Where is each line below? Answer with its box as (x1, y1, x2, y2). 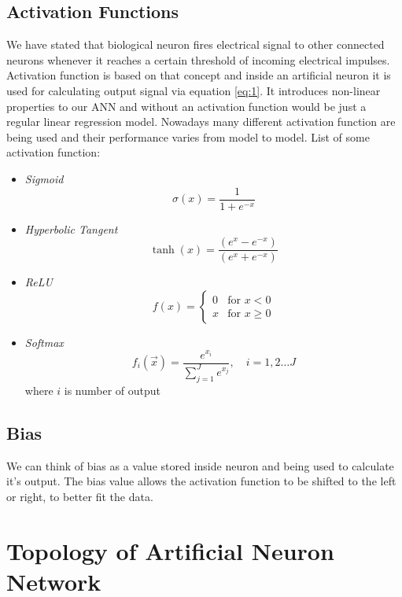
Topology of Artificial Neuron (6, 534, 334, 566)
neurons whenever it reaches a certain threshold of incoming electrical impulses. (6, 51, 390, 68)
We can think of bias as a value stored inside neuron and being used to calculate (6, 457, 394, 474)
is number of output (64, 381, 161, 398)
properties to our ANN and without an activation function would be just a (6, 98, 367, 114)
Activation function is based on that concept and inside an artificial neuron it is (6, 67, 391, 83)
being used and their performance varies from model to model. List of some (6, 128, 370, 145)
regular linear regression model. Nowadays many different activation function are (6, 113, 396, 130)
